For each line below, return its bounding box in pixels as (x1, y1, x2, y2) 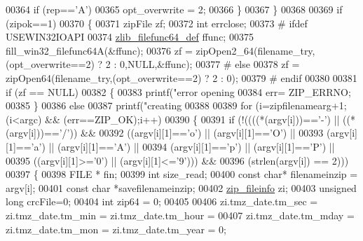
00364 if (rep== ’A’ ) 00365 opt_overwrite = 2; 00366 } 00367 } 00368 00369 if (6, 2, 343, 16)
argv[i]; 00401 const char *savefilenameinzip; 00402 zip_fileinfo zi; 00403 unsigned (6, 180, 357, 195)
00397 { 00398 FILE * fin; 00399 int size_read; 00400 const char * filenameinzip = (6, 167, 358, 181)
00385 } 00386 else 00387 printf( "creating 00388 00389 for (6, 98, 252, 113)
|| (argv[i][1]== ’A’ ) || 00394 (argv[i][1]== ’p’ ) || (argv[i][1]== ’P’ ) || (48, 139, 335, 153)
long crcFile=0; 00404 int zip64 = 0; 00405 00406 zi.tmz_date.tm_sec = (6, 194, 318, 209)
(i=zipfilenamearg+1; (255, 98, 347, 113)
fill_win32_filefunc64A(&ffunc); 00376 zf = (6, 43, 193, 57)
